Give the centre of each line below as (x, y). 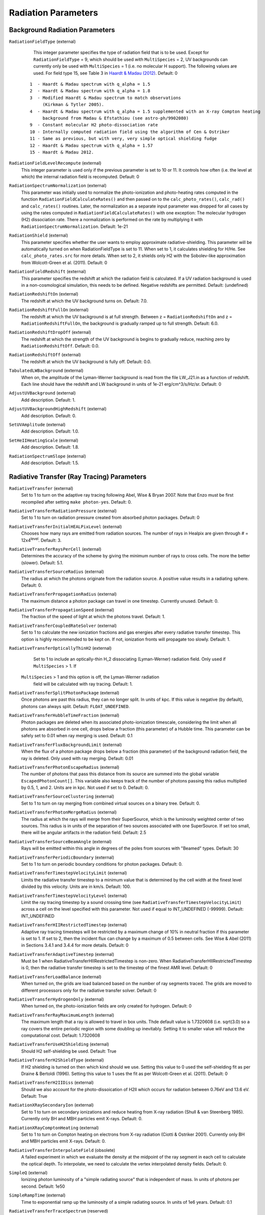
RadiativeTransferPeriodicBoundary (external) (62, 857)
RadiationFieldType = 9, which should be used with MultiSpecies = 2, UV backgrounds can (131, 59)
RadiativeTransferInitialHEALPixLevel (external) (65, 526)
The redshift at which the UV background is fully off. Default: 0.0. (86, 362)
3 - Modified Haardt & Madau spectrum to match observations (106, 98)
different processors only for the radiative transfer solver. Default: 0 (89, 990)
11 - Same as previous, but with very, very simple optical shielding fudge (124, 139)
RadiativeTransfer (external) (41, 488)
